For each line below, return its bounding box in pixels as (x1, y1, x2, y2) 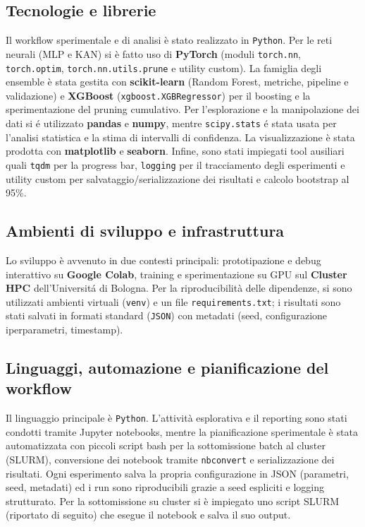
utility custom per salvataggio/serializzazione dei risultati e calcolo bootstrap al (6, 171, 349, 186)
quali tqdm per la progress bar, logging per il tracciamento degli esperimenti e (6, 157, 345, 172)
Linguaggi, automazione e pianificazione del (6, 356, 329, 378)
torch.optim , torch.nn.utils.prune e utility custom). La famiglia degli (6, 60, 322, 75)
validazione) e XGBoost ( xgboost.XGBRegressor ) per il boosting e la (6, 88, 311, 102)
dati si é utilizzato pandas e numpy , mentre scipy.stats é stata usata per (6, 116, 337, 131)
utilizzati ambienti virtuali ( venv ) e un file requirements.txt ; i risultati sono (6, 294, 341, 309)
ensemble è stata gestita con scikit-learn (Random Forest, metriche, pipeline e (6, 74, 349, 89)
